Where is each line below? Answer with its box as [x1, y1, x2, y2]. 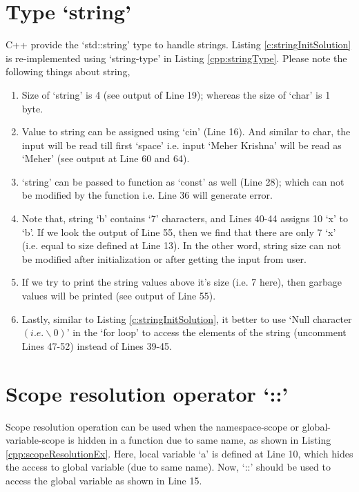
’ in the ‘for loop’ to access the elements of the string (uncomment [66, 325, 347, 340]
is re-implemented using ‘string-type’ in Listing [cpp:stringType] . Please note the [6, 50, 347, 65]
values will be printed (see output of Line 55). [21, 288, 216, 303]
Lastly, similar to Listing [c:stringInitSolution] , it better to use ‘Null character [21, 311, 352, 326]
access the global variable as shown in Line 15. [6, 473, 202, 487]
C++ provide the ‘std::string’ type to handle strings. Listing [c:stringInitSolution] [6, 37, 351, 52]
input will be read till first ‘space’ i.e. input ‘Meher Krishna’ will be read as [21, 137, 342, 152]
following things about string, [6, 64, 130, 79]
